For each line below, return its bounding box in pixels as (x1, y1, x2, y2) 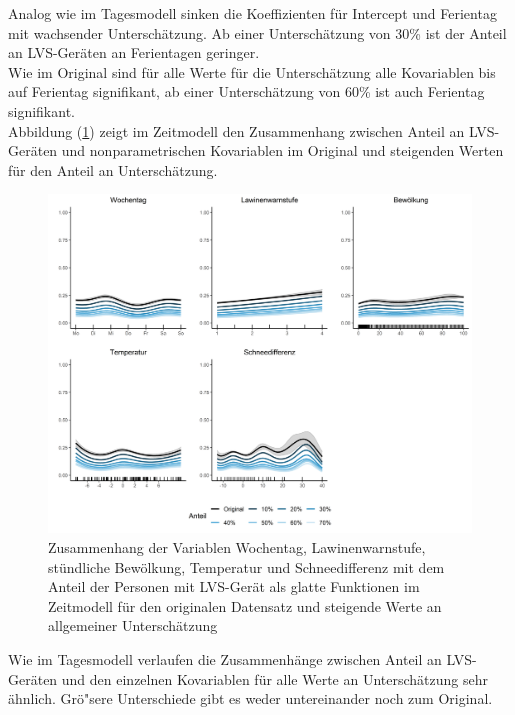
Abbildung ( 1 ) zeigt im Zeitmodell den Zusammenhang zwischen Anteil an (8, 120, 465, 141)
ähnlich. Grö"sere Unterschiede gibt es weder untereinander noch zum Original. (8, 688, 493, 709)
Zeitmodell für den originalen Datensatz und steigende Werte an (48, 595, 442, 616)
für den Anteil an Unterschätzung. (8, 159, 218, 180)
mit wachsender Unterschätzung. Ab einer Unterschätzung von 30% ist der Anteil (8, 22, 507, 43)
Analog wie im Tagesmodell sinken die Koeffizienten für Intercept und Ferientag (8, 3, 497, 23)
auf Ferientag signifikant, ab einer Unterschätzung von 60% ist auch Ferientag (8, 81, 485, 102)
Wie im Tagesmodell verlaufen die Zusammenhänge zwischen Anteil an (8, 649, 442, 670)
